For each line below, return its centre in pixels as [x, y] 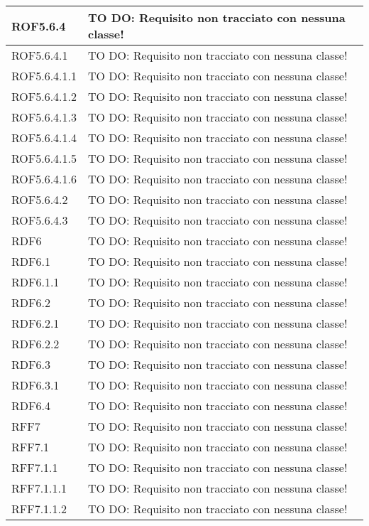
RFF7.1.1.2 [39, 509]
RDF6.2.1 [35, 323]
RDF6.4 [31, 406]
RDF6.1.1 [35, 282]
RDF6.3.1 [35, 385]
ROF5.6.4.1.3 [44, 117]
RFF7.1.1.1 [39, 488]
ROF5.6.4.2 [40, 199]
